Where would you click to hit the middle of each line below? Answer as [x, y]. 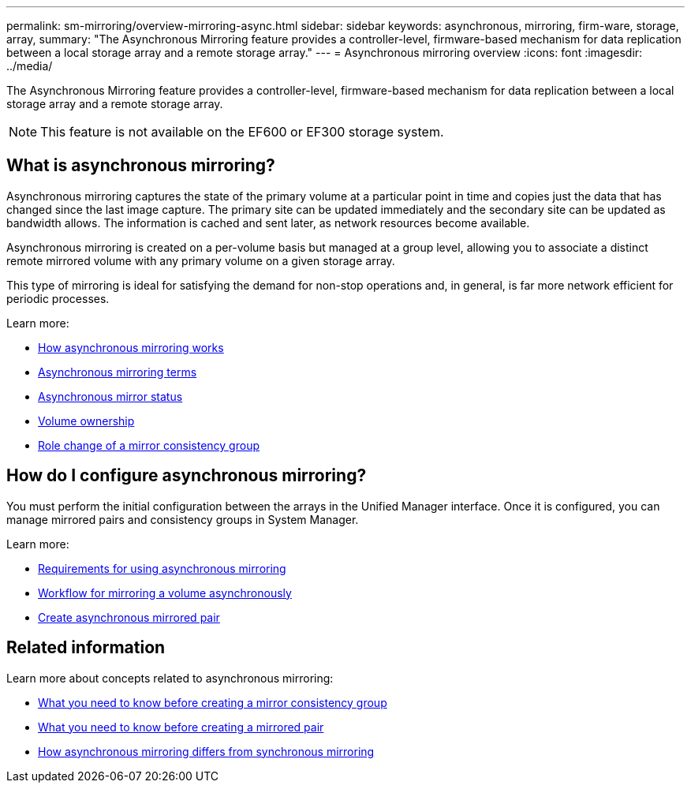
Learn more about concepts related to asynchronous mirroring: [170, 678]
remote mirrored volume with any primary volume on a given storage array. [201, 260]
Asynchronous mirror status [110, 396]
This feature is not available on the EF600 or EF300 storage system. [242, 132]
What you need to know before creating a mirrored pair [181, 727]
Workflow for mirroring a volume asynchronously [165, 593]
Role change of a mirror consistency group [149, 445]
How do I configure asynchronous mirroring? [187, 476]
